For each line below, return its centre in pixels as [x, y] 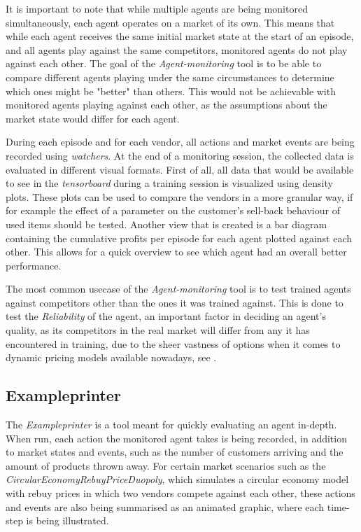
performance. [34, 265]
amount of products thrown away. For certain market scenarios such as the [166, 465]
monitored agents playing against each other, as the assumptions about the [167, 105]
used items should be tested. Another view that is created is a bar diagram [167, 224]
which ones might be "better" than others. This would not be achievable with [171, 91]
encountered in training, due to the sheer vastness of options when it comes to [173, 343]
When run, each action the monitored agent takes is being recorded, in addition [176, 438]
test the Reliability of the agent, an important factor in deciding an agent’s [166, 316]
